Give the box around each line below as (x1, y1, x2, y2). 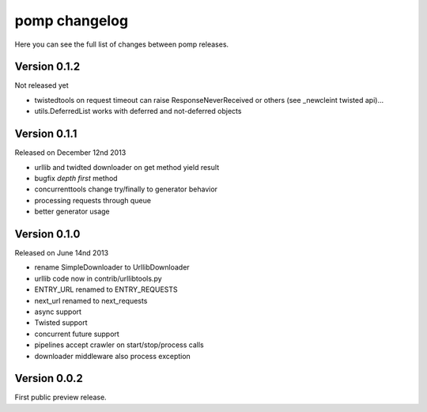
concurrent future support (34, 329, 120, 338)
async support (34, 307, 82, 316)
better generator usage (34, 206, 110, 217)
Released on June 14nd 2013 (14, 248, 109, 257)
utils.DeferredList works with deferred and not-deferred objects (34, 107, 242, 116)
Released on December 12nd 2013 (14, 148, 127, 157)
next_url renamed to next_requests (34, 296, 148, 305)
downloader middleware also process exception (34, 351, 191, 361)
